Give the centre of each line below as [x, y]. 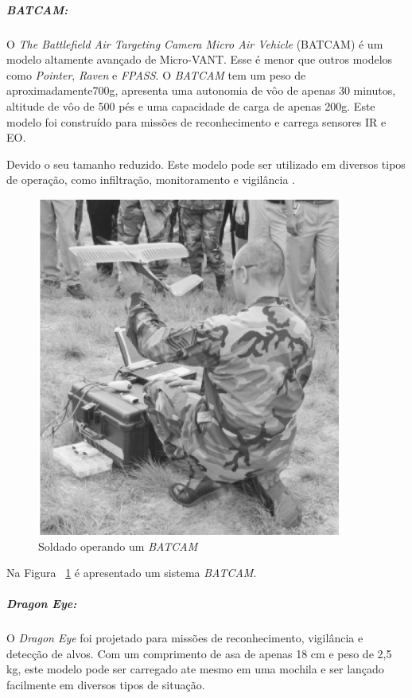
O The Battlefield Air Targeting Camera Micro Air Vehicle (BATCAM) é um [195, 43]
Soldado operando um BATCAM [118, 546]
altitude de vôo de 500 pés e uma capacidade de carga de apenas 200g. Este [191, 105]
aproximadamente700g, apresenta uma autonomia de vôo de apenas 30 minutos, [201, 90]
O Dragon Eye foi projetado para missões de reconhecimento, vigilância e [185, 638]
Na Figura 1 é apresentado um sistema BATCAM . [132, 573]
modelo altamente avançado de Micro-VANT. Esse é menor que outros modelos [200, 59]
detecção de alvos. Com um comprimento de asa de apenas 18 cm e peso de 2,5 [199, 653]
